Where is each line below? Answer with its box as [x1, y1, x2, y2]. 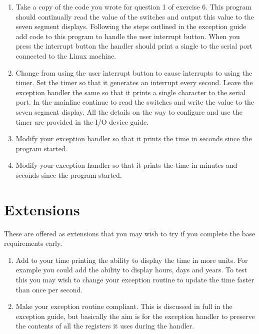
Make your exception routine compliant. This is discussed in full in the [15, 301, 232, 311]
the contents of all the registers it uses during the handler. [15, 320, 194, 331]
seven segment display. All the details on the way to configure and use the [15, 106, 242, 117]
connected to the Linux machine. [15, 50, 116, 61]
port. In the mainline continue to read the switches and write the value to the [15, 97, 254, 107]
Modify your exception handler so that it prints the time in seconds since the [15, 133, 252, 144]
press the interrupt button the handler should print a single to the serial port [15, 41, 253, 51]
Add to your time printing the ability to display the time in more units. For [15, 254, 248, 265]
